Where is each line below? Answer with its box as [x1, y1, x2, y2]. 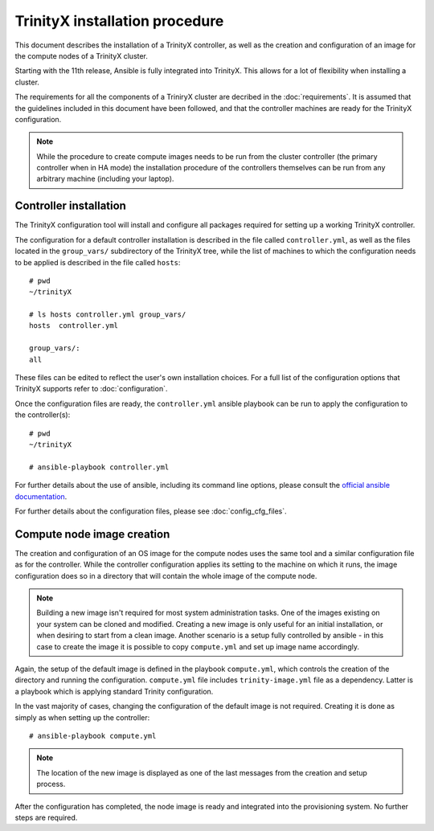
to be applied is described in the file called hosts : [14, 257, 181, 267]
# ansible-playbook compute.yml [29, 731, 157, 740]
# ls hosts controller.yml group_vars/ [29, 310, 186, 319]
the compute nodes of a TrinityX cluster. [14, 51, 149, 60]
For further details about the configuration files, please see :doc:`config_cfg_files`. [14, 506, 287, 516]
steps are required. [14, 813, 78, 822]
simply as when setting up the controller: [14, 712, 150, 723]
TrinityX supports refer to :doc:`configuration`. [14, 384, 168, 394]
